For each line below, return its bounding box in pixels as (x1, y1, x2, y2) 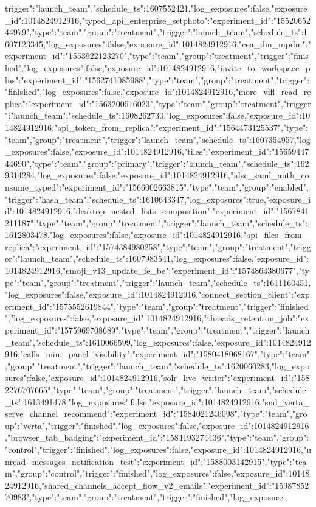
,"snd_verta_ (259, 395, 310, 408)
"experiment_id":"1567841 (212, 205, 309, 217)
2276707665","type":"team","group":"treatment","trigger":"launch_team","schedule (5, 383, 306, 396)
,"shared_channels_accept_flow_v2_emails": (39, 478, 208, 491)
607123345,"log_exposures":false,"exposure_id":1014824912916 (5, 37, 237, 50)
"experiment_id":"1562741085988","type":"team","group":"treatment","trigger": (21, 73, 310, 86)
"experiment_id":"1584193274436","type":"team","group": (98, 431, 309, 444)
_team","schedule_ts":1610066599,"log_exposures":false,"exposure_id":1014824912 (5, 335, 311, 348)
